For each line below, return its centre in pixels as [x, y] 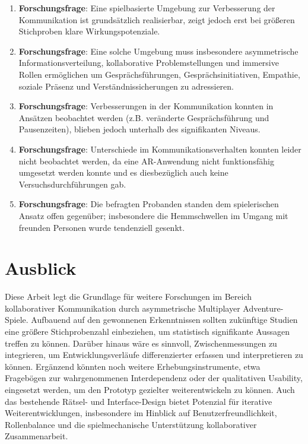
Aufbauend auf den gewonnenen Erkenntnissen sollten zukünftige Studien [164, 320]
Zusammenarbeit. [36, 436]
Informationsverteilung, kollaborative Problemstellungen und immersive [149, 63]
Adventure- [263, 308]
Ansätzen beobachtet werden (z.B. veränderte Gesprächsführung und [144, 117]
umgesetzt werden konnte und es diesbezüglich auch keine [123, 172]
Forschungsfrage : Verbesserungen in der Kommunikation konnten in [146, 106]
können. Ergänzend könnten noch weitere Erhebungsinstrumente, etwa [133, 366]
